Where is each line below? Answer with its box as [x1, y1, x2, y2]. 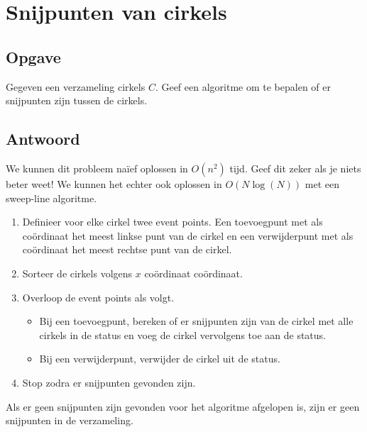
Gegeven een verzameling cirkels [6, 79, 146, 94]
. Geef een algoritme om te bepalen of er [155, 79, 331, 94]
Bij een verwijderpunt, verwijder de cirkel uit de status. [39, 351, 280, 366]
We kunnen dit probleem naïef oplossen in [6, 160, 188, 175]
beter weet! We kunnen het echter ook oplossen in [6, 176, 222, 191]
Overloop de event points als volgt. [22, 289, 175, 304]
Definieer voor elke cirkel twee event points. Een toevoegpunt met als [22, 214, 323, 229]
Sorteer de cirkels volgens [22, 265, 133, 280]
